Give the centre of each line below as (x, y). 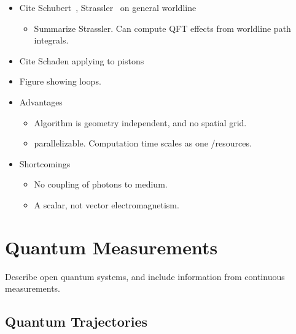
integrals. (51, 40)
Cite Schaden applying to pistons (82, 60)
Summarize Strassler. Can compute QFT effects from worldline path (162, 28)
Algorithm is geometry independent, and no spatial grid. (140, 122)
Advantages (41, 101)
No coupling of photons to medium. (101, 184)
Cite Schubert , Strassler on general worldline (108, 7)
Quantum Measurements (111, 247)
